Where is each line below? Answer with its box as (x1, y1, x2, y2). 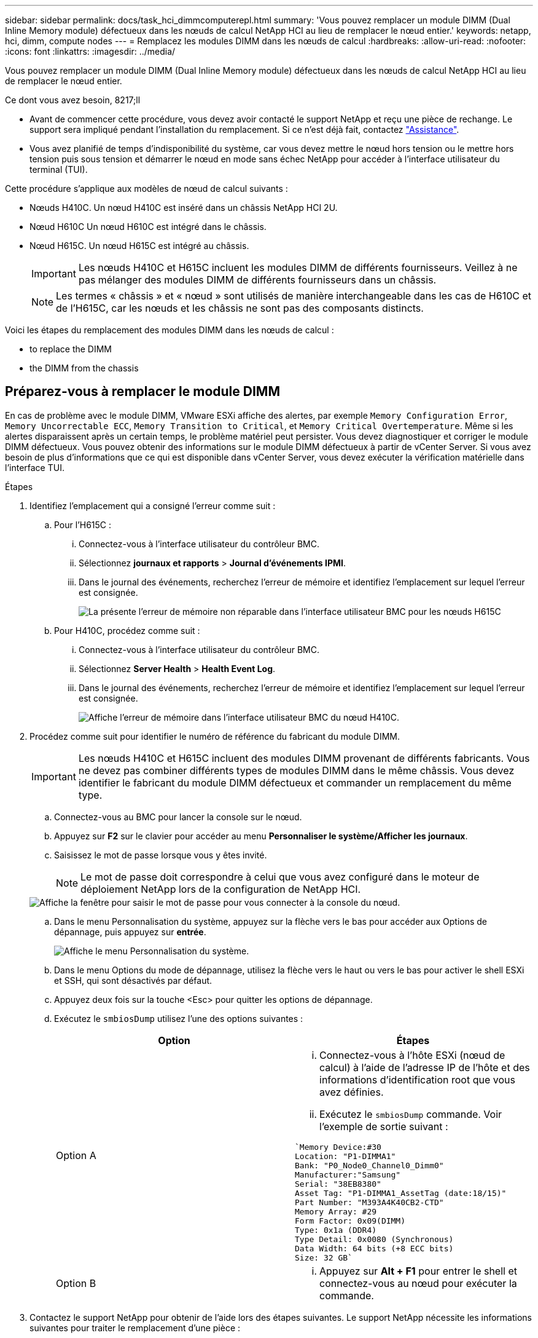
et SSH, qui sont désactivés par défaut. (54, 975, 212, 986)
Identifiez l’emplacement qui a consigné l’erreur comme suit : (29, 500, 276, 511)
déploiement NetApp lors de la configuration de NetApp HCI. (80, 882, 361, 895)
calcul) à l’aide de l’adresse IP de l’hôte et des (319, 1061, 530, 1074)
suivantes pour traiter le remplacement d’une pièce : (29, 1322, 241, 1333)
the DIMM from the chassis (29, 363, 139, 373)
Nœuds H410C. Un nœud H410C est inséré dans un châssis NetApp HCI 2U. (29, 202, 338, 213)
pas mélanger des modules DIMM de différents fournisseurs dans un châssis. (78, 274, 437, 286)
